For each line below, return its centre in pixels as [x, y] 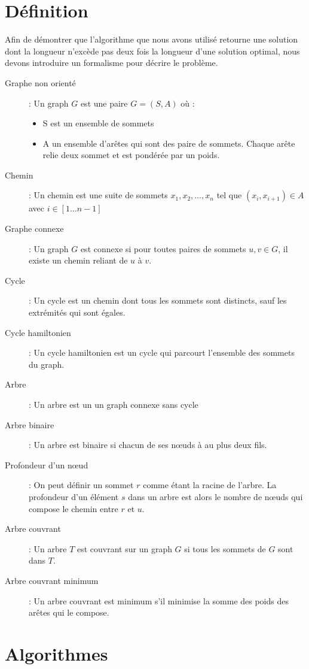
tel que [229, 195]
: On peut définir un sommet [81, 485]
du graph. [47, 364]
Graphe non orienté [40, 82]
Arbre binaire [30, 424]
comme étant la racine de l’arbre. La [210, 485]
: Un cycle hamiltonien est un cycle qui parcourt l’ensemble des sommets [162, 352]
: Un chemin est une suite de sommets [98, 195]
